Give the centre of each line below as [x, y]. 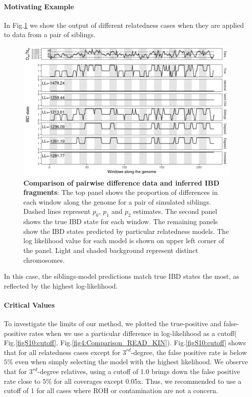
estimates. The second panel [175, 211]
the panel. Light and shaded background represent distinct [111, 250]
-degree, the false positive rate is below [189, 352]
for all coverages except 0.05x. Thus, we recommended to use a [148, 381]
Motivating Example [39, 6]
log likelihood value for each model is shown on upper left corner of [124, 240]
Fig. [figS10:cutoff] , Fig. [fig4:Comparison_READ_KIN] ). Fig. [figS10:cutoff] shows [125, 343]
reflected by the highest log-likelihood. [61, 285]
